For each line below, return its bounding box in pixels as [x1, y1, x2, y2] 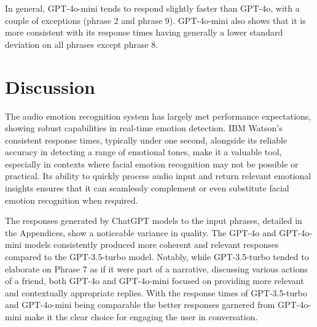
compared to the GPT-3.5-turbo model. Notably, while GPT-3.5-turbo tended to [5, 250, 309, 263]
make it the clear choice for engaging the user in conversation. [24, 310, 258, 323]
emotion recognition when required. [5, 193, 138, 206]
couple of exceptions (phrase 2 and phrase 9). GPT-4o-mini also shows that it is [5, 13, 306, 26]
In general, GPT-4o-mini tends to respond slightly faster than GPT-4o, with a [5, 2, 300, 14]
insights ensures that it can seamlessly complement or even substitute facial [5, 182, 289, 194]
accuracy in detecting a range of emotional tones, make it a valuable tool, [5, 145, 282, 158]
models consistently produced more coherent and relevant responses [24, 238, 279, 251]
